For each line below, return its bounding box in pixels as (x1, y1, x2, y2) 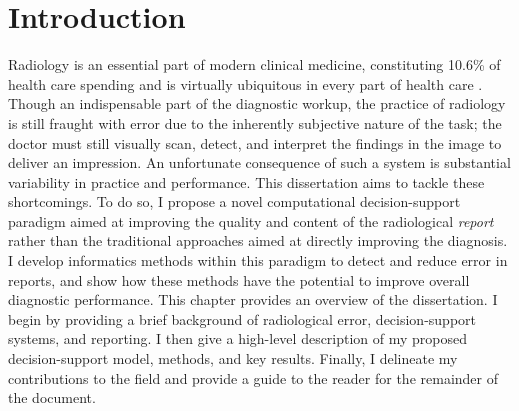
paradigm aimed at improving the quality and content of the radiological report (8, 210, 494, 231)
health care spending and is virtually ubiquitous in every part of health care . (8, 73, 483, 94)
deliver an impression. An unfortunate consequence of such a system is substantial (8, 152, 511, 173)
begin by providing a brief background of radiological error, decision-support (8, 308, 477, 329)
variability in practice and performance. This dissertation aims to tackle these (8, 171, 485, 192)
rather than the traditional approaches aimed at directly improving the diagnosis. (8, 230, 508, 251)
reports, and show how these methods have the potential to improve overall (8, 269, 470, 290)
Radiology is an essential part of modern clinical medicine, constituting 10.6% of (8, 54, 501, 75)
